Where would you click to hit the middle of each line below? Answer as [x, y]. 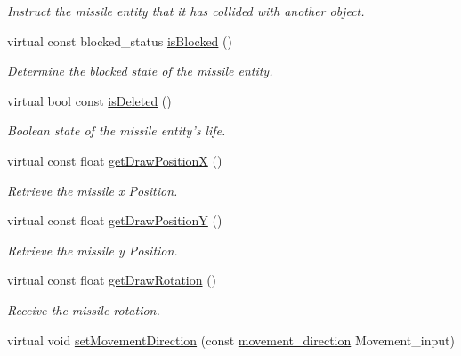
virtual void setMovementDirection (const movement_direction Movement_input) [231, 340]
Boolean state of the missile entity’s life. [117, 130]
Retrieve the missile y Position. [93, 250]
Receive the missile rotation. [84, 309]
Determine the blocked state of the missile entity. [140, 71]
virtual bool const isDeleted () [89, 100]
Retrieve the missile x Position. [93, 190]
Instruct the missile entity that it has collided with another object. [186, 11]
